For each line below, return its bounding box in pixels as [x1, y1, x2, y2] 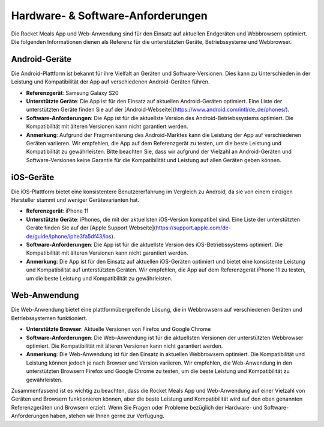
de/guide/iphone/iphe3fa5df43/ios [26, 232, 112, 240]
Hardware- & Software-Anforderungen [11, 9, 208, 22]
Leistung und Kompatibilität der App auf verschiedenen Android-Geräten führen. [11, 78, 210, 85]
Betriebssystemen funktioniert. [11, 314, 88, 321]
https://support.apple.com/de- [155, 224, 231, 231]
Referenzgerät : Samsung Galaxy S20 [26, 89, 119, 96]
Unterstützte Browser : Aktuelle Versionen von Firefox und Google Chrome [26, 326, 211, 333]
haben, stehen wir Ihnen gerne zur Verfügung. [50, 412, 164, 420]
